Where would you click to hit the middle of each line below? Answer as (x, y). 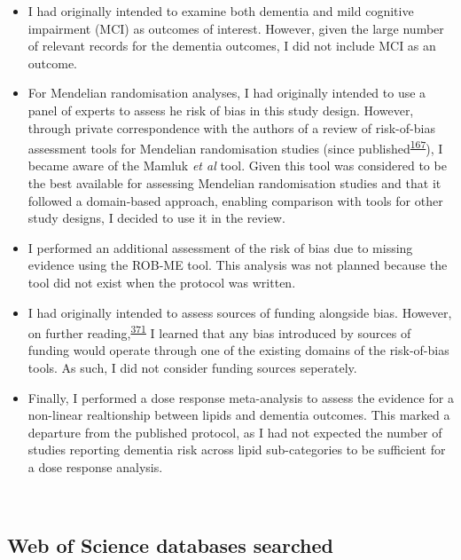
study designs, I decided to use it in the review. (156, 218)
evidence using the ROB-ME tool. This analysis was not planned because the (238, 265)
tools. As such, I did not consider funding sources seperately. (192, 367)
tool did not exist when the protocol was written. (162, 282)
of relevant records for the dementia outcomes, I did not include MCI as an (232, 46)
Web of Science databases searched (171, 544)
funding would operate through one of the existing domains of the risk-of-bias (238, 350)
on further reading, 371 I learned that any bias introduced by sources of (219, 331)
